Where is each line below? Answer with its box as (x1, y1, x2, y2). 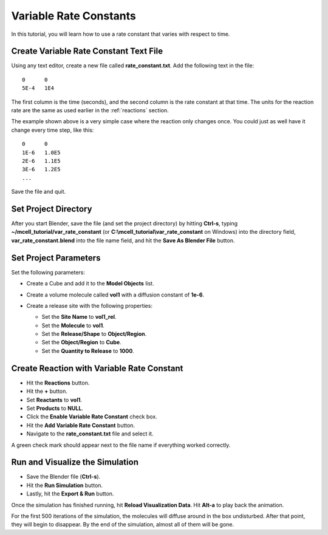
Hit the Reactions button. (26, 379, 90, 386)
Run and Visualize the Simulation (11, 457, 139, 468)
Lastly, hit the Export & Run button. (26, 490, 114, 497)
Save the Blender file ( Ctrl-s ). (26, 473, 101, 480)
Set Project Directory (11, 203, 92, 214)
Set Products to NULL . (26, 404, 83, 412)
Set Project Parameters (11, 253, 101, 263)
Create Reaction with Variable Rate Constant (11, 363, 183, 373)
